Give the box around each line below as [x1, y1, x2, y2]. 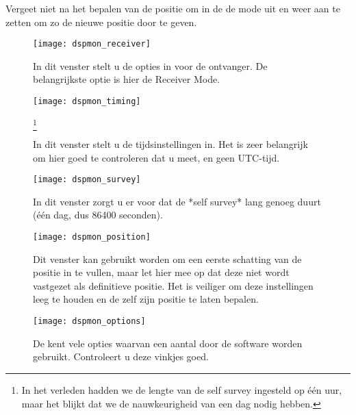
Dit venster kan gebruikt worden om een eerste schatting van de [33, 251, 302, 266]
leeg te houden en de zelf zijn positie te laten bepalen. [33, 292, 259, 306]
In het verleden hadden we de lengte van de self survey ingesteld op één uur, [21, 382, 342, 397]
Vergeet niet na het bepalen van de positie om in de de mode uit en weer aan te [5, 1, 340, 15]
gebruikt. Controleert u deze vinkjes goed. [33, 349, 209, 364]
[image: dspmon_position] [33, 232, 151, 242]
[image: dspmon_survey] [33, 175, 141, 185]
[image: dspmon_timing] [33, 97, 141, 107]
